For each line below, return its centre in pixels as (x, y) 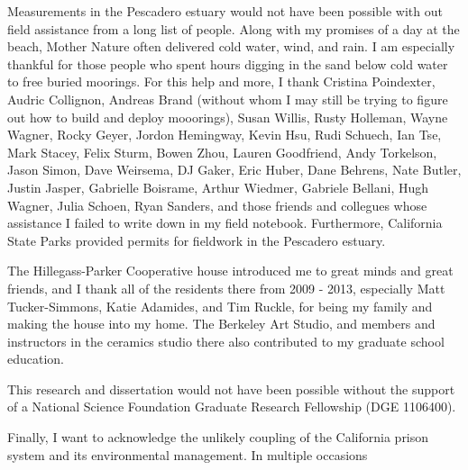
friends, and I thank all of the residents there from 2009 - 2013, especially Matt (226, 288)
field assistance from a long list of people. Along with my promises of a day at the (234, 28)
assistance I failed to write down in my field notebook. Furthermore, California (225, 223)
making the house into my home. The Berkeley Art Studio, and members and (221, 324)
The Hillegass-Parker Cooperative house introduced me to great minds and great (230, 271)
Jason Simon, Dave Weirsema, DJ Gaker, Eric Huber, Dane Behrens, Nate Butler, (234, 170)
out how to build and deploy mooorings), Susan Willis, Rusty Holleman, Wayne (228, 117)
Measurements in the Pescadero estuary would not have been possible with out (225, 11)
